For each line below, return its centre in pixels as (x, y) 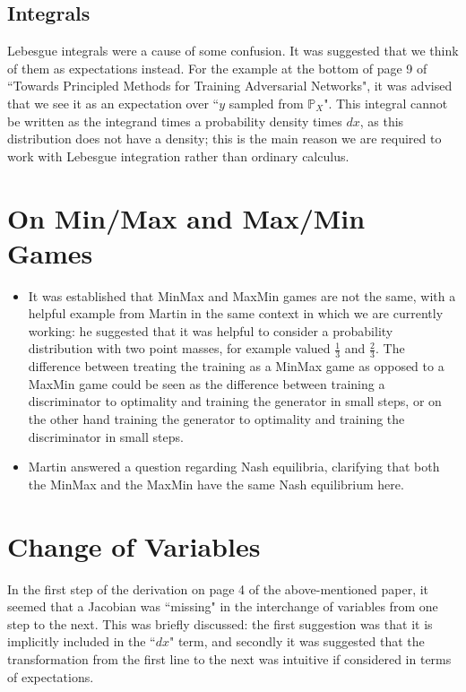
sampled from (266, 103)
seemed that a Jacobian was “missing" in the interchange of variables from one (223, 606)
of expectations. (51, 676)
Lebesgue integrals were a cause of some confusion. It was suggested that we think (233, 51)
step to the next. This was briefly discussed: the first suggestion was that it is (220, 623)
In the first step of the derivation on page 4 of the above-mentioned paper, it (218, 588)
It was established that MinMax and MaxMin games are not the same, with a (242, 295)
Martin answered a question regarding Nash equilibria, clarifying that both (234, 467)
